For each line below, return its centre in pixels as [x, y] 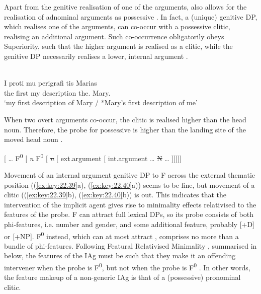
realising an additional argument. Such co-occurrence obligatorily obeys [114, 36]
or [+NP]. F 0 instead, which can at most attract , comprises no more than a [121, 235]
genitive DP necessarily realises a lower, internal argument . [96, 56]
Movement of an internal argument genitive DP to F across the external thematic [130, 174]
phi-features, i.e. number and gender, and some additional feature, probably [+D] [129, 224]
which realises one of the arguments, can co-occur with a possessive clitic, [117, 26]
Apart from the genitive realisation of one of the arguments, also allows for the [125, 7]
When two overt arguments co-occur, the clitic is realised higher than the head [125, 119]
